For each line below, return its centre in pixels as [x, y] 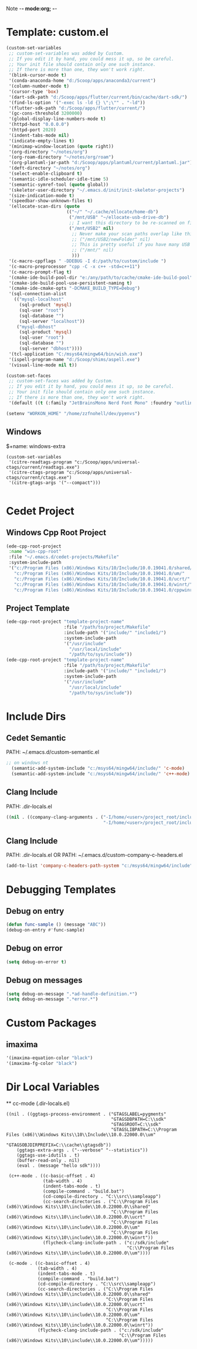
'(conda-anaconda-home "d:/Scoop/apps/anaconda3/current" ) [82, 81]
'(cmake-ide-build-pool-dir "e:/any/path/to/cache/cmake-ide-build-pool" [101, 278]
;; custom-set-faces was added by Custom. [61, 381]
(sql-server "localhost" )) [52, 321]
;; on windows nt [27, 763]
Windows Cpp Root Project [56, 532]
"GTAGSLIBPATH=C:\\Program [144, 1130]
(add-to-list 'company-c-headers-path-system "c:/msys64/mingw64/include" [99, 866]
